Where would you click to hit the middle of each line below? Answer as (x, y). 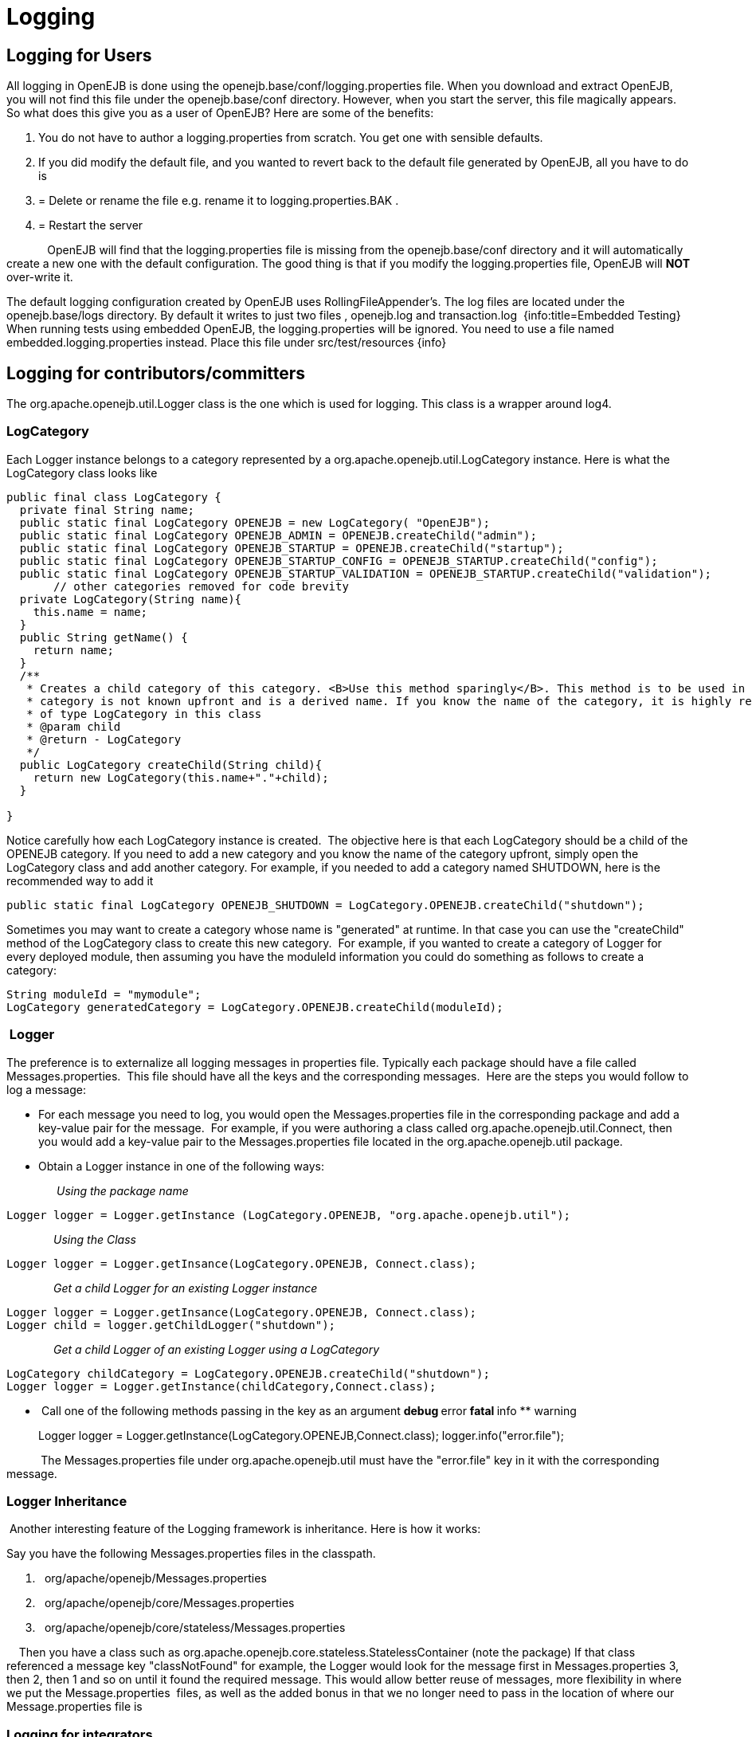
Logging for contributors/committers (156, 373)
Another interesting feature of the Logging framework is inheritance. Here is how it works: (245, 1529)
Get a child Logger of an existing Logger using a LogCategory (217, 1349)
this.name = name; (90, 612)
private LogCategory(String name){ (131, 599)
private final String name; (107, 510)
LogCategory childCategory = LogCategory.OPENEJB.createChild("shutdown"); (248, 1373)
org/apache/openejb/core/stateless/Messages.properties (195, 1628)
